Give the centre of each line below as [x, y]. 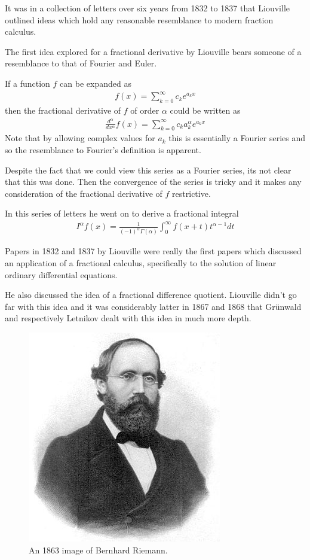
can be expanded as [96, 83]
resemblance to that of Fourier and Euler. [81, 63]
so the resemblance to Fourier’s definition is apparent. [103, 149]
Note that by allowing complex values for [80, 138]
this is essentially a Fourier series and [237, 138]
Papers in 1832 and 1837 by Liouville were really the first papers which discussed [153, 251]
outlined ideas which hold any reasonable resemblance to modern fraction [139, 19]
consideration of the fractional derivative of [84, 193]
